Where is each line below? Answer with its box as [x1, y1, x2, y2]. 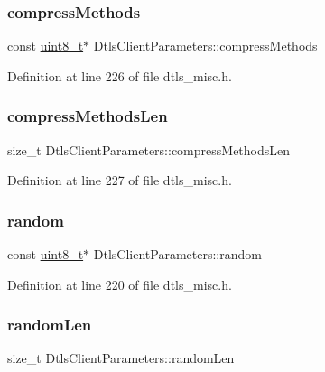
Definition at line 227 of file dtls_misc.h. [7, 171, 232, 190]
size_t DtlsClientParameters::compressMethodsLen [7, 140, 291, 159]
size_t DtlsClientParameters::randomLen [7, 349, 235, 367]
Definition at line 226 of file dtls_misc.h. [7, 66, 232, 85]
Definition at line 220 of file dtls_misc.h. [7, 274, 232, 293]
